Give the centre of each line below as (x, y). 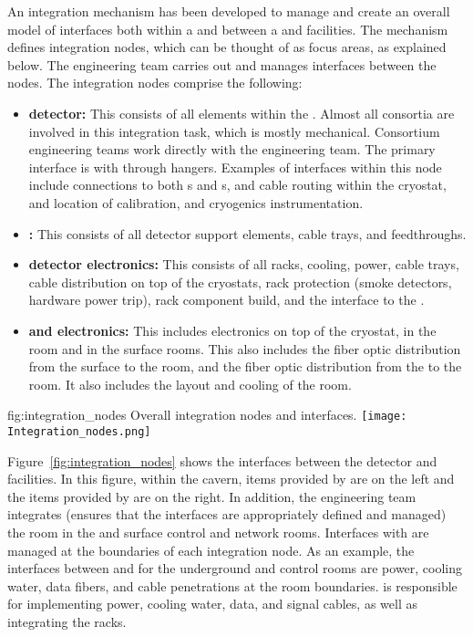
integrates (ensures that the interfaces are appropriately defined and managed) (227, 514)
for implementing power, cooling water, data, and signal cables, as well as (212, 604)
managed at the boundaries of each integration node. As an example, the (211, 550)
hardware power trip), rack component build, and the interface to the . (226, 300)
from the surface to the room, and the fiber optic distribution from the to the (245, 366)
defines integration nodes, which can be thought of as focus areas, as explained (227, 47)
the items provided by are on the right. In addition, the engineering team (212, 496)
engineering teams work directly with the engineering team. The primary (232, 149)
